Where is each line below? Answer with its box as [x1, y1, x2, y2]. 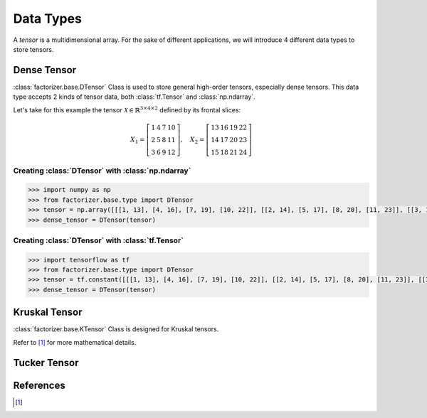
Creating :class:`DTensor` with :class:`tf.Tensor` [13, 235, 184, 245]
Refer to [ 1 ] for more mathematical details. [13, 338, 137, 346]
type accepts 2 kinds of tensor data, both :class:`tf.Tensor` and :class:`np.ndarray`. [13, 92, 255, 101]
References [13, 379, 65, 391]
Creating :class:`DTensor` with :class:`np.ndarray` [13, 166, 191, 176]
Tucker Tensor [13, 356, 79, 369]
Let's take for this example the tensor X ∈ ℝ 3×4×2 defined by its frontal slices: [13, 104, 241, 114]
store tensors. [13, 45, 54, 53]
